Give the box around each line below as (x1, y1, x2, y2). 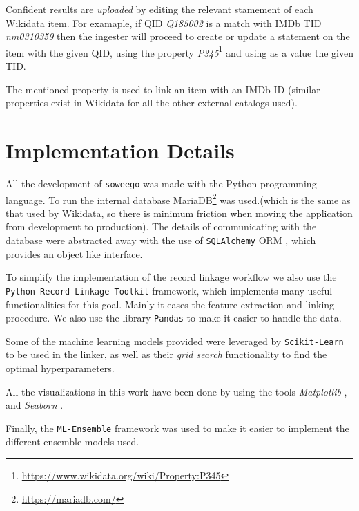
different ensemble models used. (6, 434, 139, 449)
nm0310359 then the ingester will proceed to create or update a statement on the (6, 29, 350, 44)
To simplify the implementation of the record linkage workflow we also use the (6, 270, 337, 284)
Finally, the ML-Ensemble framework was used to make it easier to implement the (6, 420, 349, 435)
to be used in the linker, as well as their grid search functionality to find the (6, 347, 327, 362)
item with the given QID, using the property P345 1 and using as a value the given (6, 43, 353, 59)
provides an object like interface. (6, 246, 143, 261)
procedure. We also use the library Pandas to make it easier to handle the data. (6, 310, 342, 325)
